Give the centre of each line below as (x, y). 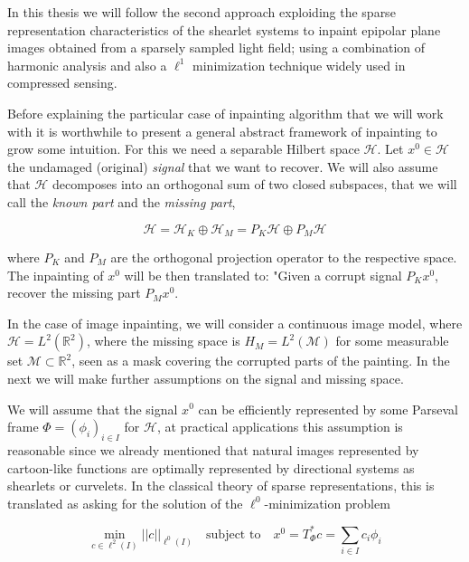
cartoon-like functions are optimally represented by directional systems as (211, 467)
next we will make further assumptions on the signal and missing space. (206, 378)
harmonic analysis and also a (87, 65)
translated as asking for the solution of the (125, 503)
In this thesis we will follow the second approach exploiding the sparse (202, 12)
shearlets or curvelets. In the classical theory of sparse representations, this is (221, 486)
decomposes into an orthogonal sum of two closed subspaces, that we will (254, 184)
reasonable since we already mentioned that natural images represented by (213, 449)
